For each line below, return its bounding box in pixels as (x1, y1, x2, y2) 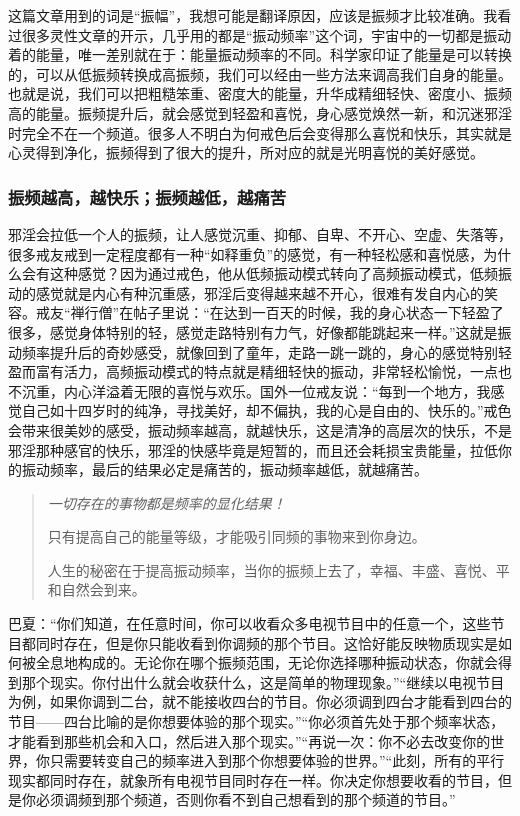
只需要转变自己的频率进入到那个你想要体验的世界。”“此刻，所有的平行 (49, 750, 505, 771)
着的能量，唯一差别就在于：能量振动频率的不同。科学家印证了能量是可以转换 (8, 44, 512, 65)
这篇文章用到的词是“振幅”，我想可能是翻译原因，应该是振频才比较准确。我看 (8, 5, 512, 25)
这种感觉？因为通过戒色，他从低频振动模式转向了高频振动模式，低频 (49, 263, 498, 284)
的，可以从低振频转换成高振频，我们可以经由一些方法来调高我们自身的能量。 (8, 63, 512, 84)
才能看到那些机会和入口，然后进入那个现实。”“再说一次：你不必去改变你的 (8, 730, 491, 751)
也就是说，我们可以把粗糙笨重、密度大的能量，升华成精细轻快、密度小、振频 (8, 83, 512, 104)
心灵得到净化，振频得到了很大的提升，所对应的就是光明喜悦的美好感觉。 (8, 142, 484, 163)
